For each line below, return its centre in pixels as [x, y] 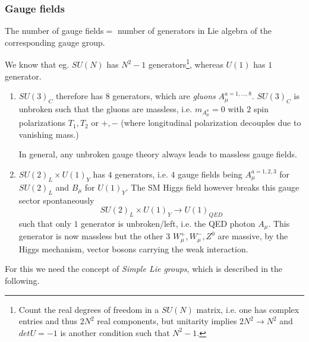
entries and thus [48, 321]
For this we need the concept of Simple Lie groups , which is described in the [144, 269]
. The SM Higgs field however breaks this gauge [212, 187]
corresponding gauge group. [55, 42]
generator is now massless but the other [91, 236]
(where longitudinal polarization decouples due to [211, 123]
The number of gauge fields [54, 31]
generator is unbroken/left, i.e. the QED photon [168, 223]
